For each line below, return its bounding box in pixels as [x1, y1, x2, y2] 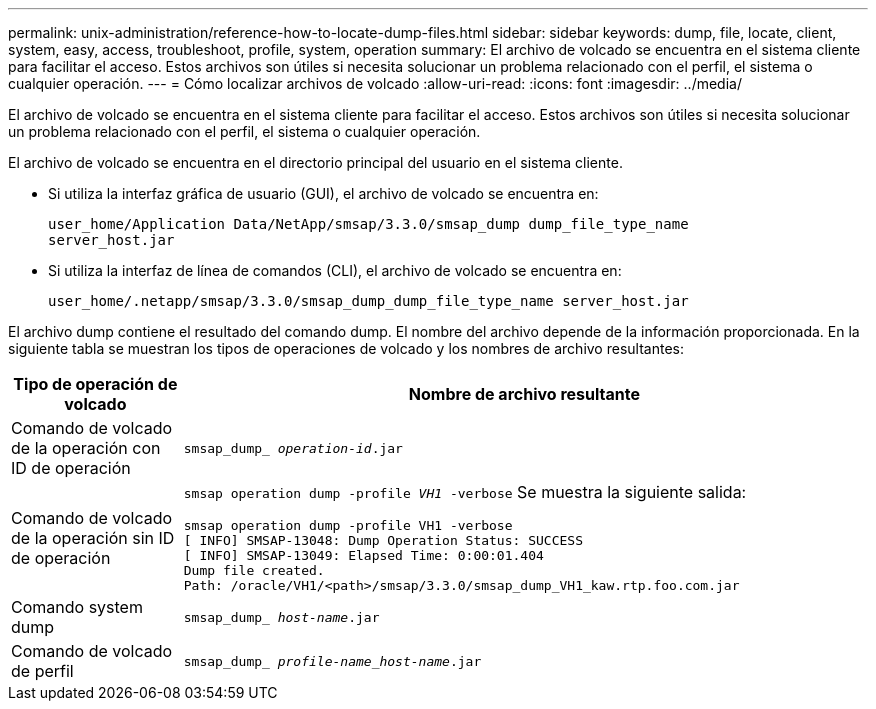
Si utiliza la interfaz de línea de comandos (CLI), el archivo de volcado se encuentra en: [48, 262, 622, 279]
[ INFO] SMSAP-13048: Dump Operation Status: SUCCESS [183, 533, 583, 548]
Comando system [11, 597, 143, 617]
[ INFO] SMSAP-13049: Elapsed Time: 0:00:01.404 [183, 548, 544, 563]
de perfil [11, 661, 74, 681]
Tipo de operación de [13, 374, 178, 394]
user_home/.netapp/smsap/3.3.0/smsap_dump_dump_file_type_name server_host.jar [48, 293, 689, 309]
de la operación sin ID [11, 527, 175, 548]
